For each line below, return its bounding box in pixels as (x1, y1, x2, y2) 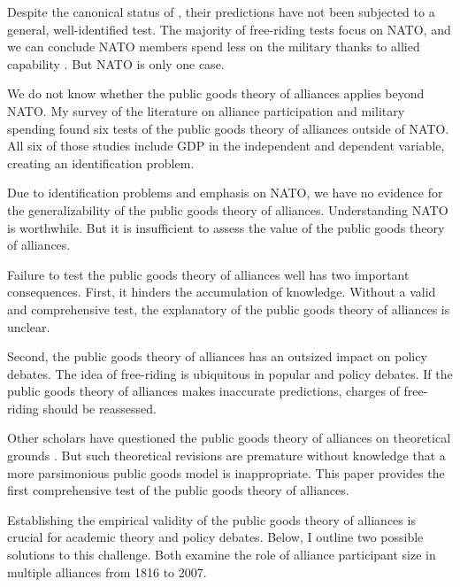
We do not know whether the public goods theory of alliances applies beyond (7, 84, 425, 103)
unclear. (7, 317, 50, 336)
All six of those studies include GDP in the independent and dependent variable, (7, 136, 445, 155)
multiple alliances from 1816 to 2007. (7, 562, 207, 581)
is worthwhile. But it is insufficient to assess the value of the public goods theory (7, 218, 445, 236)
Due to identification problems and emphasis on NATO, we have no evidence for (7, 183, 443, 202)
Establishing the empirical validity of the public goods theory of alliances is (7, 510, 416, 529)
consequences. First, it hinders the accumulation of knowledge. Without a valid (7, 282, 436, 301)
